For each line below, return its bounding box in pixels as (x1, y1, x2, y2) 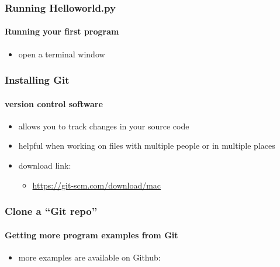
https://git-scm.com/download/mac (32, 179, 161, 191)
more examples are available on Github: (18, 251, 161, 263)
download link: (18, 159, 71, 172)
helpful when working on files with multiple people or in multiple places (18, 139, 275, 152)
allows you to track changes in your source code (18, 119, 189, 132)
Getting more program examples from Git (5, 228, 178, 241)
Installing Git (5, 73, 70, 87)
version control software (5, 97, 103, 109)
